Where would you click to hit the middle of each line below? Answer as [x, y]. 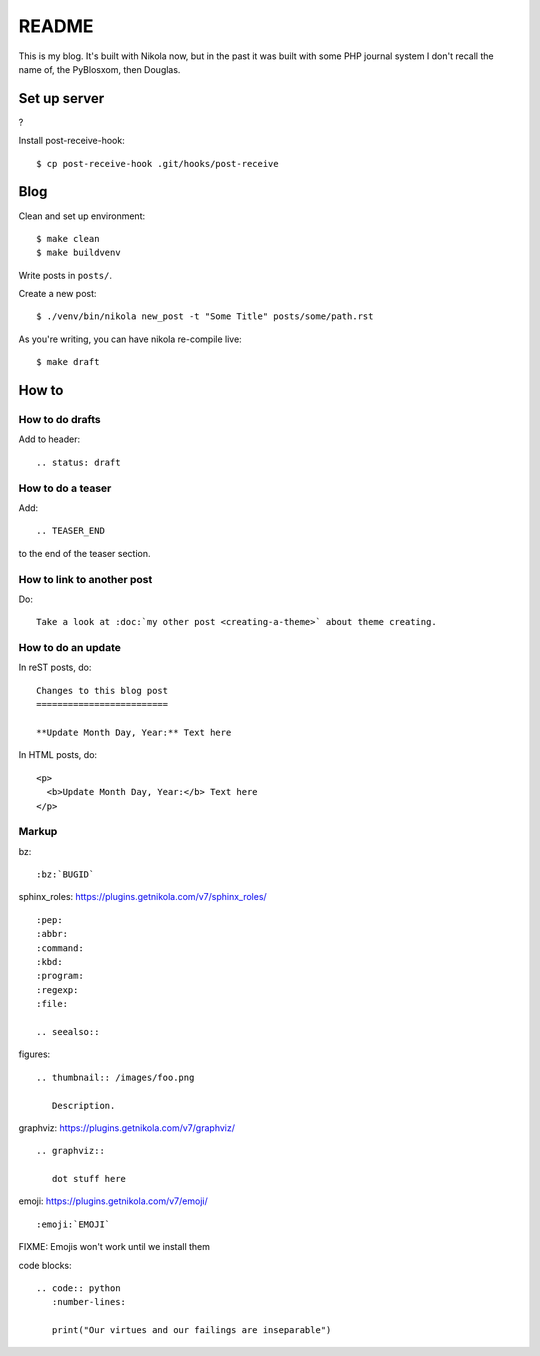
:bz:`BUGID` [65, 874]
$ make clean [68, 238]
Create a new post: [57, 294]
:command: [60, 948]
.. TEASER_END [70, 531]
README [56, 26]
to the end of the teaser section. [84, 553]
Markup [38, 832]
